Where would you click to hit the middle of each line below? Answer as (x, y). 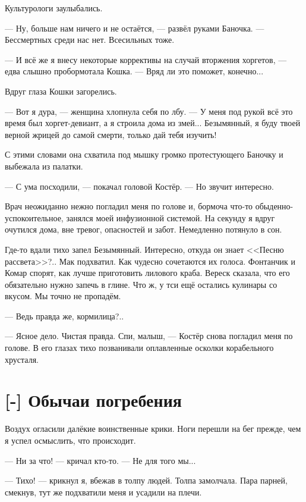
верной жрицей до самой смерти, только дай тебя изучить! (111, 134)
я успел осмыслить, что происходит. (70, 440)
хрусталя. (22, 359)
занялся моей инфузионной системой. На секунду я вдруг (171, 217)
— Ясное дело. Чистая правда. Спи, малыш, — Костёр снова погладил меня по (149, 336)
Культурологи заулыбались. (54, 8)
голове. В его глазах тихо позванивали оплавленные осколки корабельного (139, 348)
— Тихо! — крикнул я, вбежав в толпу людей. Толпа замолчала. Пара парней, (146, 480)
